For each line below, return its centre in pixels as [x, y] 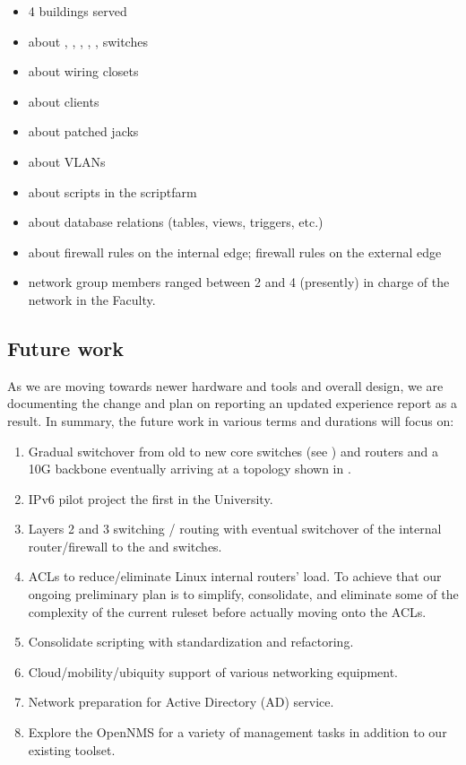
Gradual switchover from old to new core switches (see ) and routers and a [233, 451]
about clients [64, 101]
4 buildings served [78, 11]
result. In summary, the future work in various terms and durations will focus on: [231, 420]
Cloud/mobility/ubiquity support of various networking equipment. [213, 671]
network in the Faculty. [92, 299]
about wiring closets [83, 71]
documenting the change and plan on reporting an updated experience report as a [232, 403]
